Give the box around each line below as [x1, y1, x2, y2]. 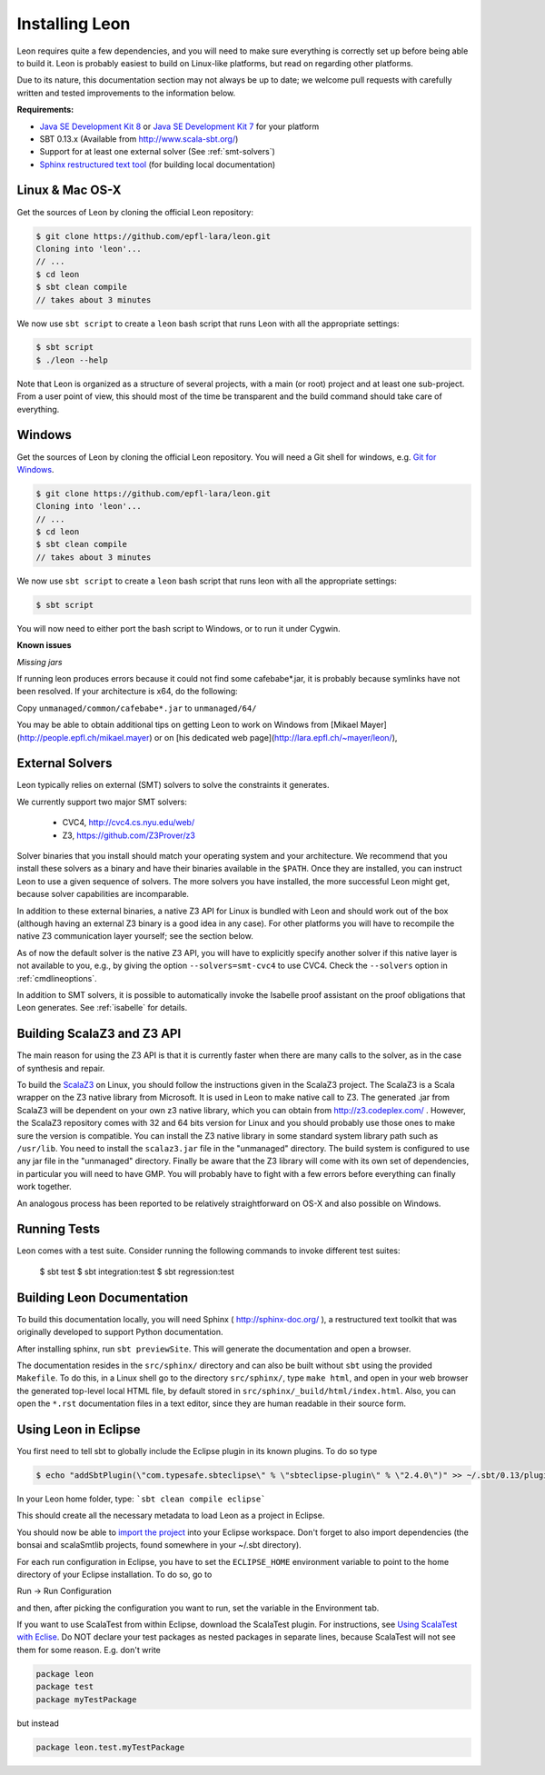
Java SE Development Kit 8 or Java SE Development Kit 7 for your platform [39, 121, 320, 132]
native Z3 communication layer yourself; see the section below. [16, 931, 253, 942]
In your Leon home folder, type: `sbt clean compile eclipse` [16, 1493, 266, 1504]
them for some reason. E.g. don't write [16, 1644, 161, 1655]
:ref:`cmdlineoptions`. [16, 972, 97, 983]
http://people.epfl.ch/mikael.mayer [19, 732, 150, 743]
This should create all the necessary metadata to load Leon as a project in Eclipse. [16, 1510, 325, 1521]
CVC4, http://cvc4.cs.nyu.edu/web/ [62, 817, 195, 828]
